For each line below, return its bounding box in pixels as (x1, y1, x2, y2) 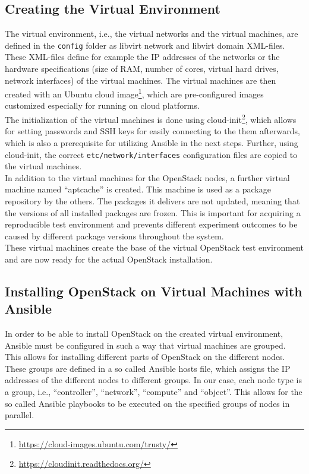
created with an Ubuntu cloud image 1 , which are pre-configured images (5, 86, 264, 100)
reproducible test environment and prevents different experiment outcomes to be (5, 218, 298, 230)
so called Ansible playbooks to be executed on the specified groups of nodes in (5, 397, 290, 409)
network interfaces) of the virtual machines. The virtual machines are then (5, 74, 276, 86)
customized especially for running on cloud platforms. (5, 99, 200, 112)
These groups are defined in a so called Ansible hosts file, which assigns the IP (5, 362, 291, 374)
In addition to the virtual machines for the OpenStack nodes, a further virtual (5, 171, 290, 184)
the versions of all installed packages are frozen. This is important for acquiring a (5, 206, 301, 219)
